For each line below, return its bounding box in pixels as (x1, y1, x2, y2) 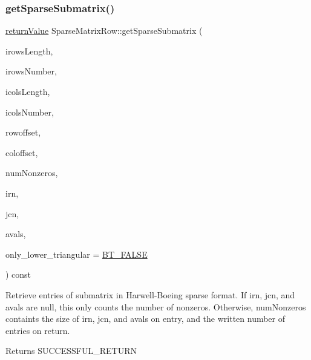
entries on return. (5, 324, 70, 336)
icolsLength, (5, 85, 50, 97)
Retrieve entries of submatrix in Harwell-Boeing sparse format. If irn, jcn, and (5, 288, 295, 301)
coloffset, (5, 146, 38, 159)
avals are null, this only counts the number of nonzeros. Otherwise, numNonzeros (5, 300, 306, 313)
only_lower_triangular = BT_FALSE (5, 247, 148, 260)
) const (5, 268, 31, 281)
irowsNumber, (5, 65, 57, 77)
